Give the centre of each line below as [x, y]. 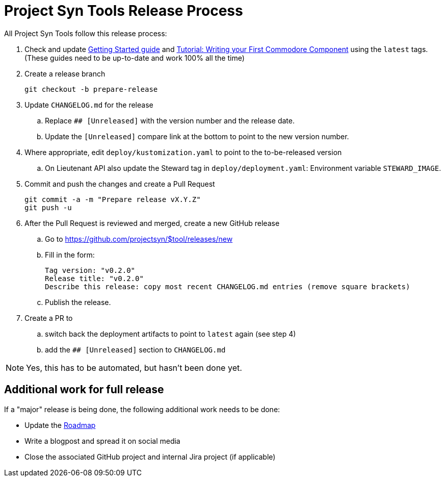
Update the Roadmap [60, 425]
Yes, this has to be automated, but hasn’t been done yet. [134, 368]
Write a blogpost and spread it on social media [102, 441]
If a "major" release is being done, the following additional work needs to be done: [142, 409]
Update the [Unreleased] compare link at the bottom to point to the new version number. [197, 136]
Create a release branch [65, 73]
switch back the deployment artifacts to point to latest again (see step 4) [171, 334]
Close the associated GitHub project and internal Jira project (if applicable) [150, 457]
